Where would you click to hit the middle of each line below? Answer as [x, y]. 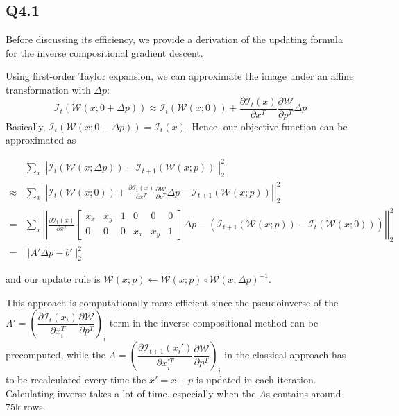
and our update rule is [53, 279]
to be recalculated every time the [76, 379]
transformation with [48, 89]
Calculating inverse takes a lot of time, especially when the [131, 393]
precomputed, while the [56, 355]
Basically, [26, 126]
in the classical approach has [285, 355]
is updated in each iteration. [256, 379]
